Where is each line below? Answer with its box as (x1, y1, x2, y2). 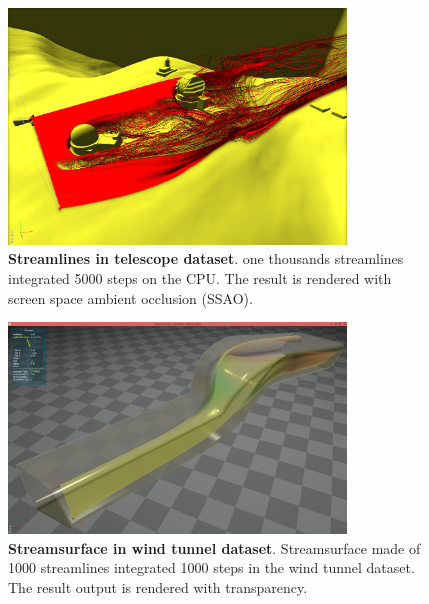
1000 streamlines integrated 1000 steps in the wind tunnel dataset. (8, 557, 415, 578)
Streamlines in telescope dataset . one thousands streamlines (8, 248, 404, 269)
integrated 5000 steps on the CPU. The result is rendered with (8, 268, 392, 289)
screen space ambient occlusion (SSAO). (8, 287, 253, 308)
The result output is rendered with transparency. (8, 576, 308, 597)
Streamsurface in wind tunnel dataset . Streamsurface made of (8, 537, 421, 558)
